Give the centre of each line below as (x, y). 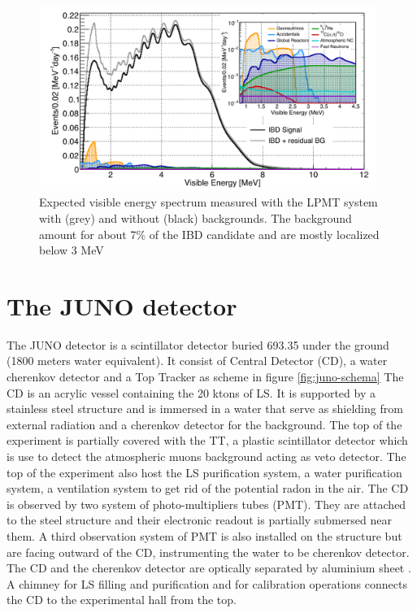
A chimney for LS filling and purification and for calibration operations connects (207, 583)
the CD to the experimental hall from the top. (122, 600)
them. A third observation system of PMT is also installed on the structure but (204, 535)
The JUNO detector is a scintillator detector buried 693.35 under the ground (198, 344)
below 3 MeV (72, 250)
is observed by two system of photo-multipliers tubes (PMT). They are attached (206, 504)
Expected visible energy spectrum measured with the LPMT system (208, 202)
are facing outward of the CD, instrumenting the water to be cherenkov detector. (208, 552)
